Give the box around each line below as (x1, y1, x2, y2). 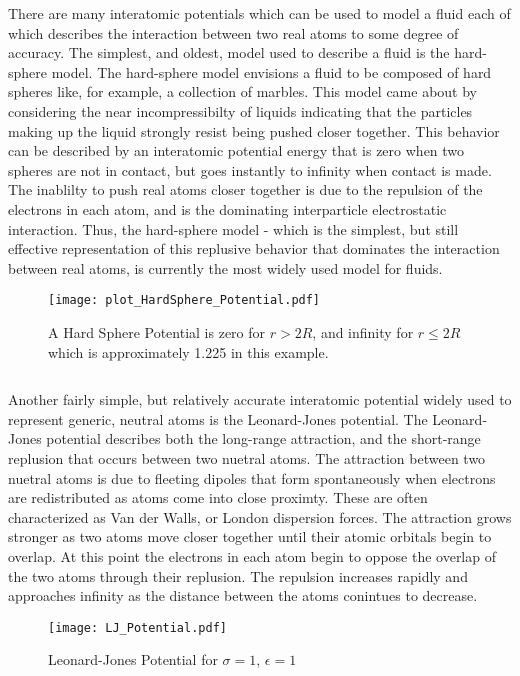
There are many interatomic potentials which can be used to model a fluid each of (8, 3, 511, 23)
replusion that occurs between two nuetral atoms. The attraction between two (8, 447, 486, 468)
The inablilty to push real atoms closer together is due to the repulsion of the (8, 179, 483, 200)
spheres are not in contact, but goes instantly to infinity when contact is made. (8, 159, 492, 180)
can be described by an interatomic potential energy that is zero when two (8, 140, 465, 161)
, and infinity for (312, 321, 414, 342)
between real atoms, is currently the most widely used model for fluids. (8, 257, 443, 278)
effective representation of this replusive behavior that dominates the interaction (8, 238, 500, 259)
